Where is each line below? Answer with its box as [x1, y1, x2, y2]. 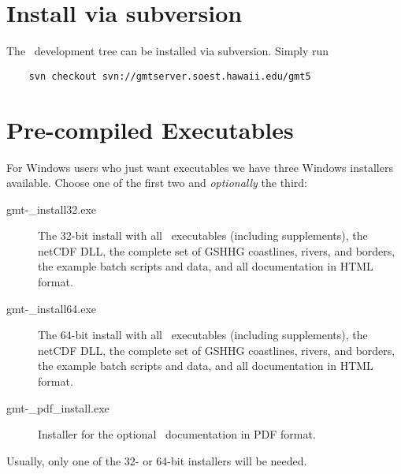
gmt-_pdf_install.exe [6, 399, 110, 416]
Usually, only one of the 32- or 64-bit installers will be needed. [6, 452, 307, 468]
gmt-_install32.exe [6, 200, 97, 217]
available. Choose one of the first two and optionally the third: [6, 174, 307, 191]
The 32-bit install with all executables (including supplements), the [38, 227, 368, 244]
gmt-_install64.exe [6, 300, 97, 316]
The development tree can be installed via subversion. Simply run [6, 43, 329, 59]
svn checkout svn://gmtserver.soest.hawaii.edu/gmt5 [28, 70, 311, 82]
